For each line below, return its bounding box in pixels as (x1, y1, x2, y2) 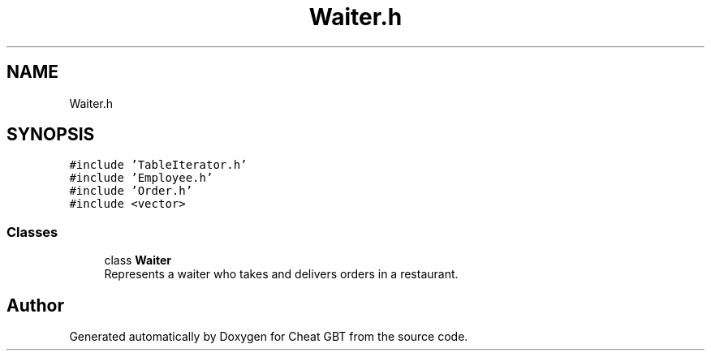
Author (6, 295, 64, 316)
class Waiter (104, 253, 172, 268)
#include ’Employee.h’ (69, 171, 213, 185)
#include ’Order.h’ (69, 184, 193, 198)
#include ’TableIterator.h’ (69, 158, 248, 172)
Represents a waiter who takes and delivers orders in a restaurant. (104, 267, 459, 282)
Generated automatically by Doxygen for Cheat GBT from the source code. (69, 329, 468, 344)
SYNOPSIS (6, 124, 95, 145)
